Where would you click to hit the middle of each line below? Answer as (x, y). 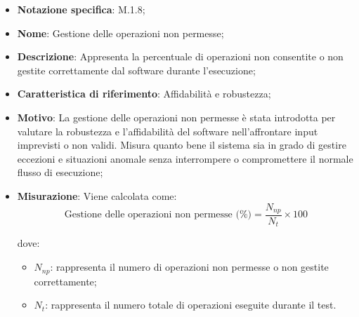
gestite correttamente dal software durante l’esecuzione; (136, 70)
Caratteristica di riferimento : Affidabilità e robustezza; (144, 94)
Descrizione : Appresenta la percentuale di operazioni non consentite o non (180, 56)
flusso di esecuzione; (60, 172)
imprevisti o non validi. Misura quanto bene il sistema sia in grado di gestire (182, 145)
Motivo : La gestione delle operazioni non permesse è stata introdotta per (176, 117)
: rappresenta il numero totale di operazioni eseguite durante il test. (191, 305)
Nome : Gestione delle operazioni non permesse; (120, 33)
